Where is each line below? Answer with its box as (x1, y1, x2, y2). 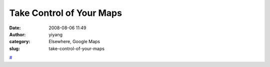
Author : (9, 31, 26, 37)
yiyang (48, 31, 62, 37)
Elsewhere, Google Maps (48, 39, 100, 45)
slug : (9, 45, 20, 52)
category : (9, 39, 30, 45)
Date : (9, 25, 21, 31)
